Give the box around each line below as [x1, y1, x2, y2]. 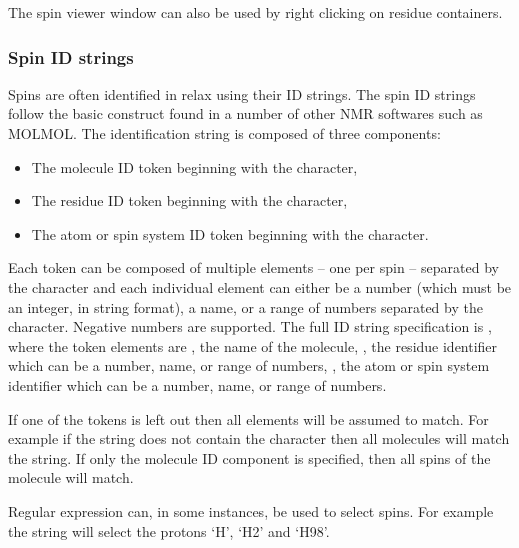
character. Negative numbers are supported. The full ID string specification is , [8, 316, 492, 337]
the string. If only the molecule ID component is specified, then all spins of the [8, 447, 491, 468]
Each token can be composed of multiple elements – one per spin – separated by [8, 257, 499, 278]
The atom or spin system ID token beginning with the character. [31, 223, 429, 244]
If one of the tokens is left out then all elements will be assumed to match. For [8, 408, 489, 429]
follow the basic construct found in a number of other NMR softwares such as [8, 103, 483, 124]
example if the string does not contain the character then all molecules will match [8, 428, 510, 449]
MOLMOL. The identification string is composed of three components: [8, 123, 441, 143]
